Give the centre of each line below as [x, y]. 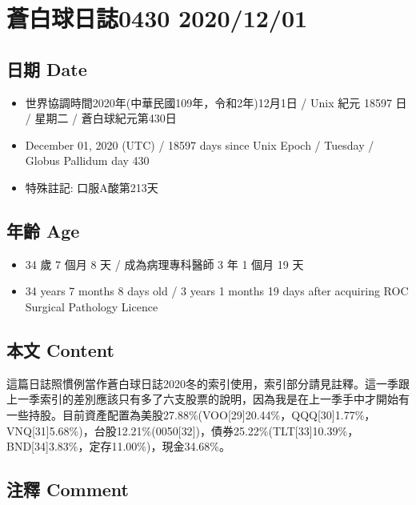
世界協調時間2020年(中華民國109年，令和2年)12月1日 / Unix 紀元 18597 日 [216, 102]
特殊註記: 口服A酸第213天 [92, 187]
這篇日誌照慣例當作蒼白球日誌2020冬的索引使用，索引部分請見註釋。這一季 [202, 383]
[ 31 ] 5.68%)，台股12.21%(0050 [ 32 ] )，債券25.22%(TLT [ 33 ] [172, 430]
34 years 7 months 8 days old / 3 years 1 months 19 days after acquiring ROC [217, 291]
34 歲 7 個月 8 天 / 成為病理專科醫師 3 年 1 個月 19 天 [164, 264]
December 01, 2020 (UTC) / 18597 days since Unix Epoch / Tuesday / [200, 144]
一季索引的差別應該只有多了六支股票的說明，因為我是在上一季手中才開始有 [213, 399]
